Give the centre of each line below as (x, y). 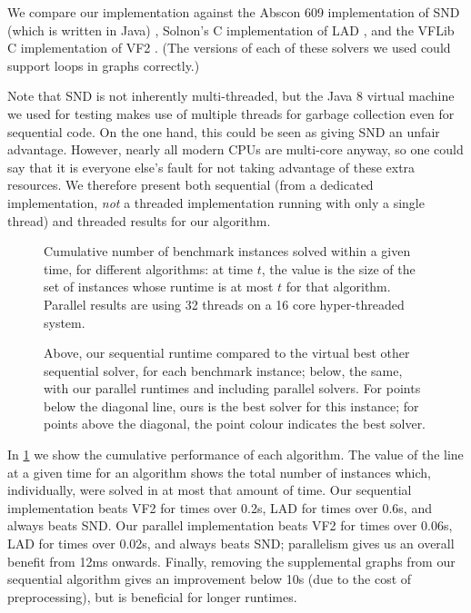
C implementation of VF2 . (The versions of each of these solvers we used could (229, 48)
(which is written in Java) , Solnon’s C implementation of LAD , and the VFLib (231, 30)
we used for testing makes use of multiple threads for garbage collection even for (231, 113)
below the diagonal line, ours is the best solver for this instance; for (231, 405)
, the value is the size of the (338, 268)
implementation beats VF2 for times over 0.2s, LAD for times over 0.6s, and (220, 507)
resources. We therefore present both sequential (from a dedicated (190, 185)
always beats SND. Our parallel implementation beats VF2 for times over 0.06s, (230, 525)
